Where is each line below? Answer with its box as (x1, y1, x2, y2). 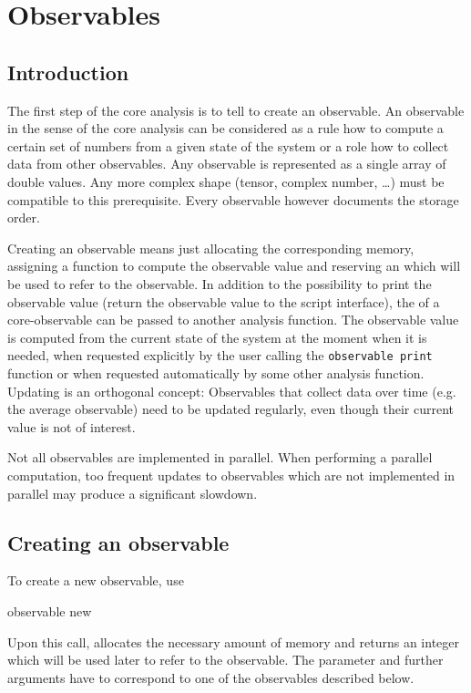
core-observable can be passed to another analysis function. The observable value (7, 310, 459, 329)
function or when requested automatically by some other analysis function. (7, 363, 425, 382)
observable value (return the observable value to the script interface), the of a (7, 292, 440, 311)
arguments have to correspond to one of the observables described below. (7, 667, 415, 687)
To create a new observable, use (7, 571, 184, 590)
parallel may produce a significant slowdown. (7, 483, 258, 502)
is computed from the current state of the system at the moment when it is (7, 327, 427, 346)
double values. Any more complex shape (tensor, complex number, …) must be (7, 171, 445, 191)
